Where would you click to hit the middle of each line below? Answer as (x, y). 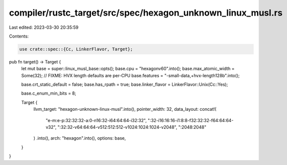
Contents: (19, 36)
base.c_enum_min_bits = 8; (49, 93)
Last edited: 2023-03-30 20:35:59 (44, 27)
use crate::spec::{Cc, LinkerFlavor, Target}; (76, 49)
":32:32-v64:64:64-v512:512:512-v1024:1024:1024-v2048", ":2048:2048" (132, 127)
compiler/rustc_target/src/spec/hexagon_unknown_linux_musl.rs (146, 13)
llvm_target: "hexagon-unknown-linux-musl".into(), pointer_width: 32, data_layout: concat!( (125, 109)
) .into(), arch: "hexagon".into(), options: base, (80, 138)
